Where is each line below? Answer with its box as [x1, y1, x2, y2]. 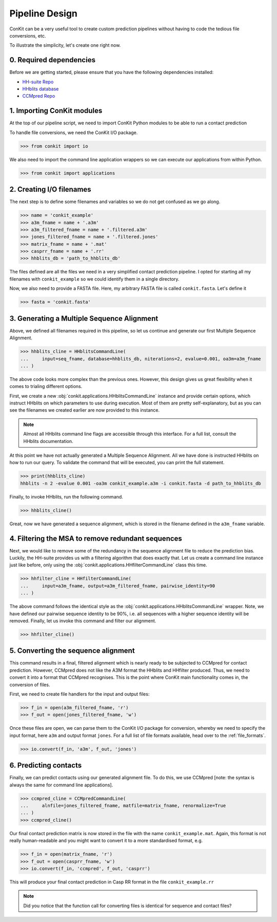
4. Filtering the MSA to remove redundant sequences [9, 534, 182, 543]
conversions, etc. [9, 32, 46, 39]
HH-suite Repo [22, 79, 54, 85]
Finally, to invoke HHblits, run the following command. [9, 493, 123, 500]
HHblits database [22, 86, 59, 92]
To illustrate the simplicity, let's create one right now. [9, 42, 121, 48]
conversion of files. [9, 681, 50, 688]
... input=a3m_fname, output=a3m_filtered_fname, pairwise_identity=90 [20, 583, 215, 588]
